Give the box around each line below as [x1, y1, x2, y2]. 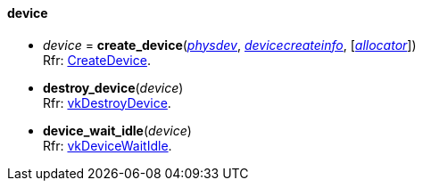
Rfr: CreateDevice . [43, 52, 151, 68]
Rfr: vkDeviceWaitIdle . [43, 137, 172, 153]
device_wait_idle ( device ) [43, 122, 192, 138]
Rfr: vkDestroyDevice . [43, 94, 171, 110]
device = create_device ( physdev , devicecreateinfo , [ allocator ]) [43, 37, 417, 53]
